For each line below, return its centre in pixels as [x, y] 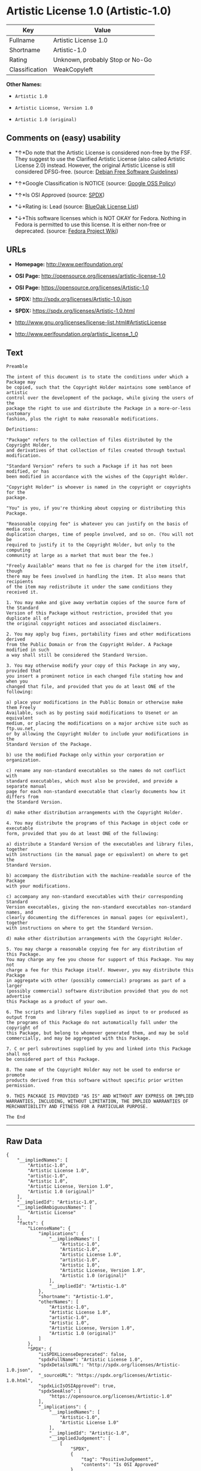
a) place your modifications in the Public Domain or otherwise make [95, 703]
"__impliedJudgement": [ [80, 1439]
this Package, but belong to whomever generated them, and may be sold [97, 1033]
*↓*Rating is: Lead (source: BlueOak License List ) [77, 206]
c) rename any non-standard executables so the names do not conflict [96, 771]
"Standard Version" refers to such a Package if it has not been [89, 466]
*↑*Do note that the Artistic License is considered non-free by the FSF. [103, 152]
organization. [24, 760]
